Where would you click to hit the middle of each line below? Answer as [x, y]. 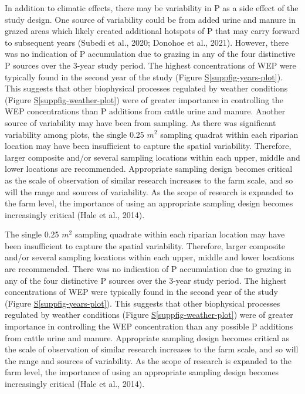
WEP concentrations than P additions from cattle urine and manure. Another [145, 111]
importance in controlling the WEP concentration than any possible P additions [149, 326]
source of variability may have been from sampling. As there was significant [140, 122]
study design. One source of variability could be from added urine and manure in [150, 19]
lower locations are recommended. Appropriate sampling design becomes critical [149, 169]
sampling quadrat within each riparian [229, 134]
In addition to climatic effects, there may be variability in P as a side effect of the [152, 8]
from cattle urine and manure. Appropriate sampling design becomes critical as [147, 337]
